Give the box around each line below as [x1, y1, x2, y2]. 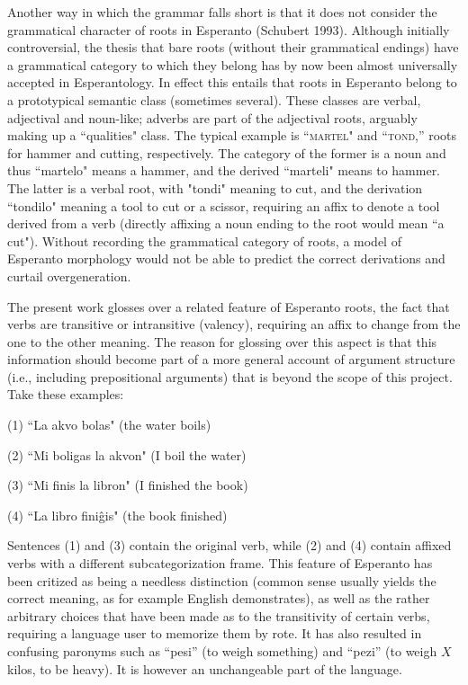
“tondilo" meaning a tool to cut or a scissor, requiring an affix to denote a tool [7, 196, 440, 215]
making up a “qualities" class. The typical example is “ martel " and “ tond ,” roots [7, 126, 457, 145]
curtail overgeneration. [7, 266, 131, 285]
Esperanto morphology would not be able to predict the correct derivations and [7, 249, 445, 268]
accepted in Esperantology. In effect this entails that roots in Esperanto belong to [7, 73, 457, 92]
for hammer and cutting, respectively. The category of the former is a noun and [7, 143, 446, 162]
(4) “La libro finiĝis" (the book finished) [7, 505, 228, 524]
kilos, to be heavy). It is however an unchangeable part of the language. [7, 659, 402, 678]
